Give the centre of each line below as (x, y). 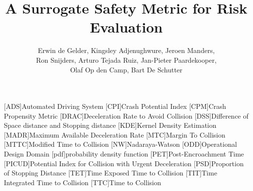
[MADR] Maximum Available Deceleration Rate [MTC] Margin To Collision (115, 134)
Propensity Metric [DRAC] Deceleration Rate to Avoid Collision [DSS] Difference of (126, 115)
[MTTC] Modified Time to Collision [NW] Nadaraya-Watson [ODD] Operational (120, 144)
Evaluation (126, 27)
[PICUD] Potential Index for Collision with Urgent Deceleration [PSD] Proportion (124, 163)
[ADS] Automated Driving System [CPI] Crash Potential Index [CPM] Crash (115, 106)
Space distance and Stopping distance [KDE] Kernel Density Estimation (110, 125)
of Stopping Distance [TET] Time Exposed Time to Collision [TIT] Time (111, 173)
